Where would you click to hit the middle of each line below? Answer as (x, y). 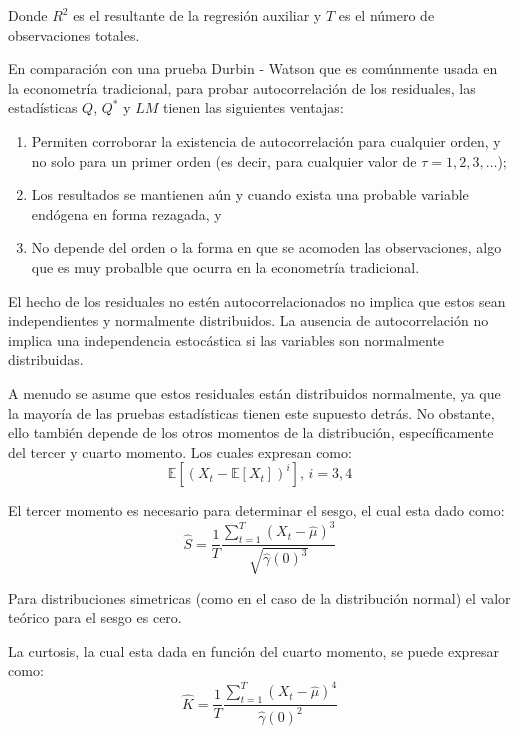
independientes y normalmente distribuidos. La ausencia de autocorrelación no (248, 320)
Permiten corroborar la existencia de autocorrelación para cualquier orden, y (266, 140)
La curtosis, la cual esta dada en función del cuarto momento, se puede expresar (254, 650)
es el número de (386, 15)
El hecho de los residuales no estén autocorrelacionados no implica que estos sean (257, 300)
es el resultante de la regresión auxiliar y (197, 15)
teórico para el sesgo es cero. (95, 617)
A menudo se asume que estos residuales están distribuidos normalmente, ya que (254, 392)
